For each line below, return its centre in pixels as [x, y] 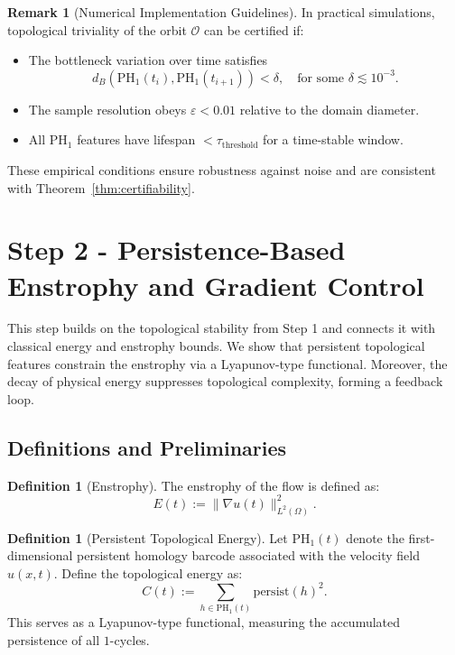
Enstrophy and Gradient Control [216, 285]
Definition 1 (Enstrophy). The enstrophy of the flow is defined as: [194, 485]
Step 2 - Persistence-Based [176, 249]
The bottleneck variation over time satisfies [148, 60]
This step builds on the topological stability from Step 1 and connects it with [222, 328]
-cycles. [130, 639]
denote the [375, 537]
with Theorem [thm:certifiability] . [101, 187]
